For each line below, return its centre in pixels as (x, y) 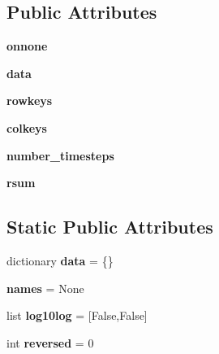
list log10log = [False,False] (77, 315)
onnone (27, 46)
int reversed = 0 (50, 342)
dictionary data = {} (60, 260)
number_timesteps (60, 155)
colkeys (27, 127)
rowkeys (30, 101)
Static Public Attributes (110, 227)
